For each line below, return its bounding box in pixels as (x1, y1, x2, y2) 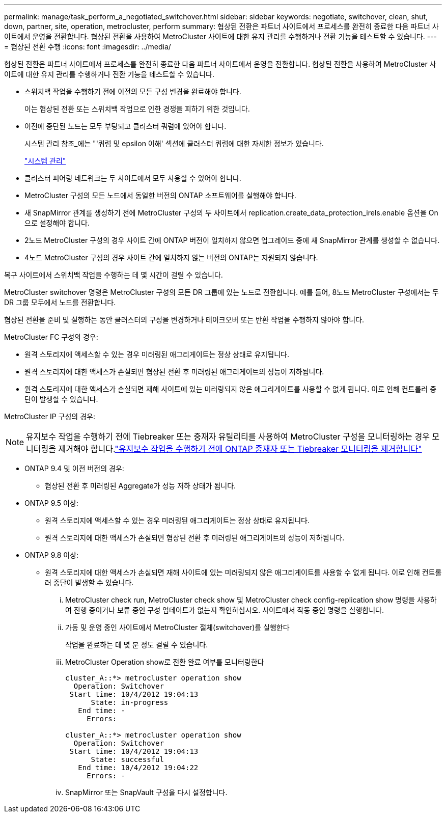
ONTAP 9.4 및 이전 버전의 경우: (24, 464, 124, 473)
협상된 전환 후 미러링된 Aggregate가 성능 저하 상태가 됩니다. (45, 481, 236, 490)
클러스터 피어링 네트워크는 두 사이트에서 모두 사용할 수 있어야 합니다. (24, 174, 241, 182)
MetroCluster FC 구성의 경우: (4, 333, 98, 341)
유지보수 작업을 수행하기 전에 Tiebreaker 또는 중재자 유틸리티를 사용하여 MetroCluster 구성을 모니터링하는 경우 (26, 431, 430, 442)
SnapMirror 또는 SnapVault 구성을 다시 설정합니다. (65, 788, 228, 797)
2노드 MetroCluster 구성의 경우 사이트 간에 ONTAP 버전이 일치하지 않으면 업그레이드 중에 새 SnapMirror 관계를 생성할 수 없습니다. (24, 236, 440, 244)
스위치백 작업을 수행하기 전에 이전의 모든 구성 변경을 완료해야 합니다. (24, 87, 241, 96)
